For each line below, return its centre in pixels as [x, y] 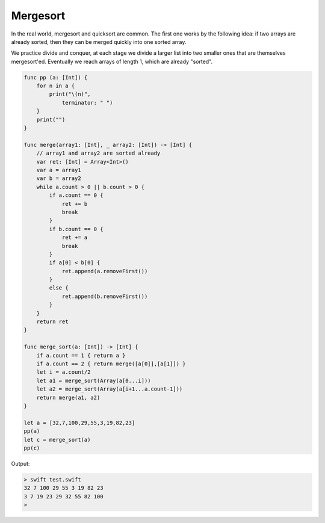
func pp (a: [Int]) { [56, 77]
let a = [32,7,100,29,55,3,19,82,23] [79, 422]
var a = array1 [59, 170]
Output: [20, 463]
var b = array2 [59, 178]
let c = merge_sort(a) [57, 440]
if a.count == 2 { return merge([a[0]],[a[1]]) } [111, 364]
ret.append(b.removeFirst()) [105, 296]
